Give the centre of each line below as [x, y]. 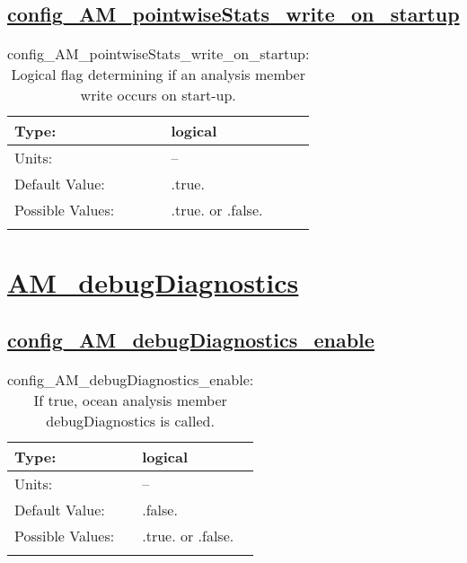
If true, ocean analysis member [130, 400]
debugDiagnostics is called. [130, 420]
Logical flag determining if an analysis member [158, 75]
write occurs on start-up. [158, 95]
